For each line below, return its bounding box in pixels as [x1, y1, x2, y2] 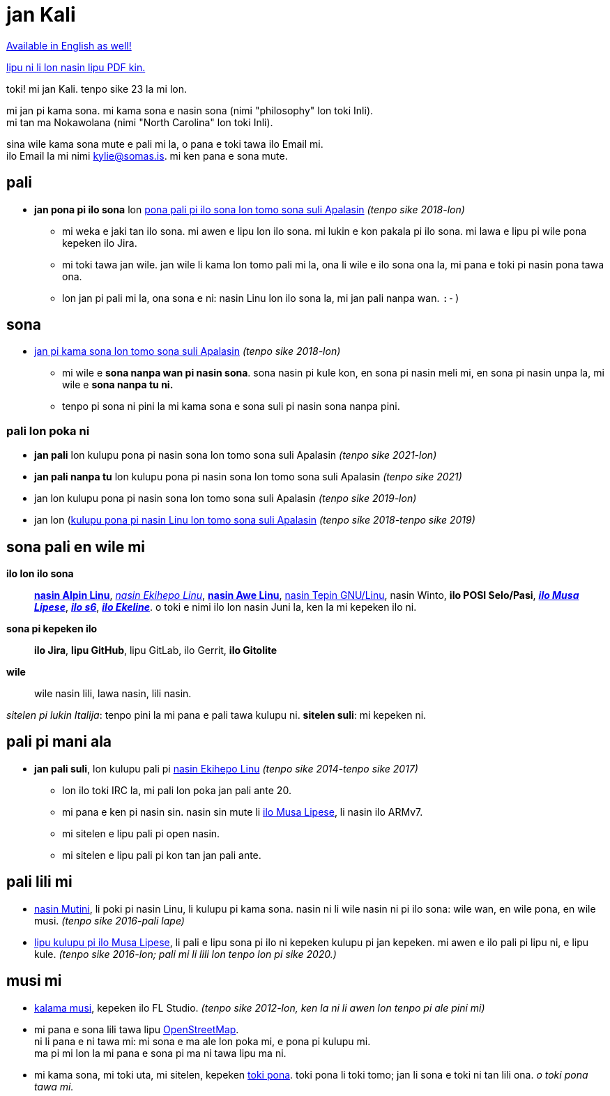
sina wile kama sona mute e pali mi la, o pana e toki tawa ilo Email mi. [6, 137, 323, 150]
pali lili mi [6, 873, 73, 891]
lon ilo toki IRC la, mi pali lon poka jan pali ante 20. [62, 784, 291, 796]
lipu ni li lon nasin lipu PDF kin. [6, 61, 146, 73]
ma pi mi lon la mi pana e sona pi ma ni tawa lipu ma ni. [34, 1046, 287, 1059]
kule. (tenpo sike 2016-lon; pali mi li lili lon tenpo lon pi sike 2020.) [34, 947, 337, 960]
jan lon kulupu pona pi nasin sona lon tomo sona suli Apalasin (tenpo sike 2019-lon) [34, 492, 417, 505]
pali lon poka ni [6, 423, 90, 438]
